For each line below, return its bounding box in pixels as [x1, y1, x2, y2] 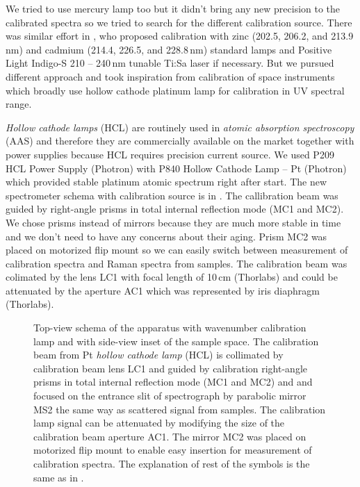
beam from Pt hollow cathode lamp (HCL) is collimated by [33, 347, 284, 362]
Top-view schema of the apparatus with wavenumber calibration [33, 320, 306, 335]
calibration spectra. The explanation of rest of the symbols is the [33, 456, 310, 470]
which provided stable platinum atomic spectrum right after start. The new [6, 174, 327, 189]
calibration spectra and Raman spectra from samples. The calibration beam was [6, 256, 347, 270]
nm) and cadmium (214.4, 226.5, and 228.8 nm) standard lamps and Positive [6, 42, 332, 56]
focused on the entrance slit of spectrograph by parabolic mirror [33, 388, 306, 403]
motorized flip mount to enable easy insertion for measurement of [33, 443, 312, 457]
